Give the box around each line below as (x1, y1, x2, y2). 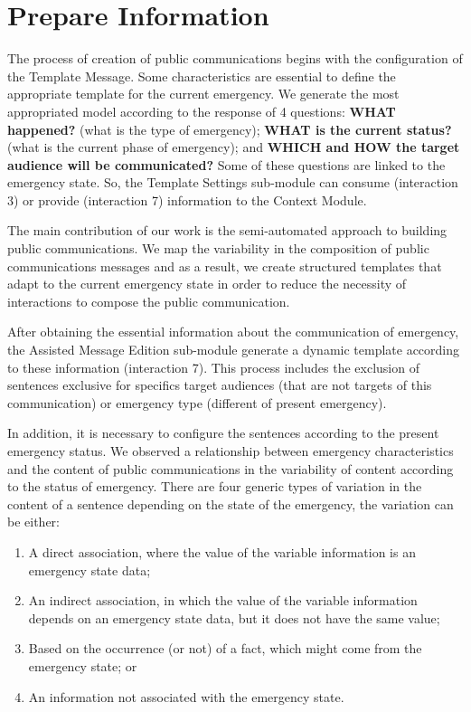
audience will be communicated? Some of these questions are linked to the (7, 155, 446, 174)
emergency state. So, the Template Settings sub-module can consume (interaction (7, 173, 458, 192)
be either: (7, 512, 60, 531)
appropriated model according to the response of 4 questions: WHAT (7, 101, 396, 120)
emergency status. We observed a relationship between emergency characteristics (7, 441, 454, 460)
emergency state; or (28, 656, 137, 675)
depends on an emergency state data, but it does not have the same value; (28, 608, 440, 627)
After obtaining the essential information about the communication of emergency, (7, 322, 459, 341)
